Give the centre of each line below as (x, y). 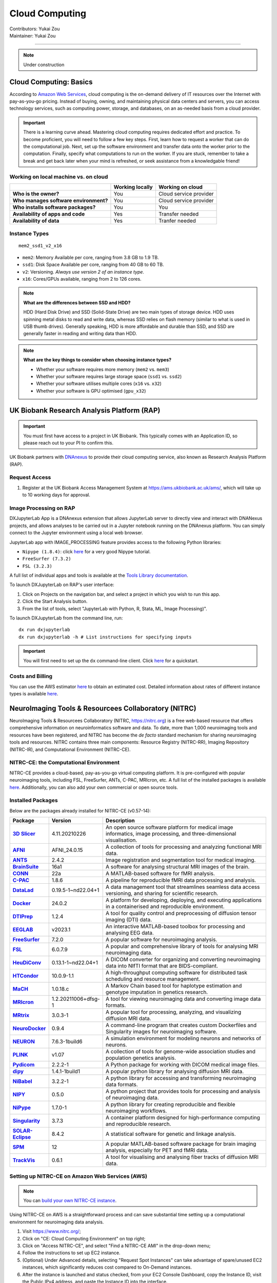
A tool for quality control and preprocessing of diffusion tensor (181, 913)
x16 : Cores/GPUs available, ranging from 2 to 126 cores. (82, 279)
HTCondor (25, 976)
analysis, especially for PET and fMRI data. (157, 1151)
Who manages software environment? (60, 200)
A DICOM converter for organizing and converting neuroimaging (183, 960)
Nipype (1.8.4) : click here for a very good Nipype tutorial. (86, 551)
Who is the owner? (36, 193)
